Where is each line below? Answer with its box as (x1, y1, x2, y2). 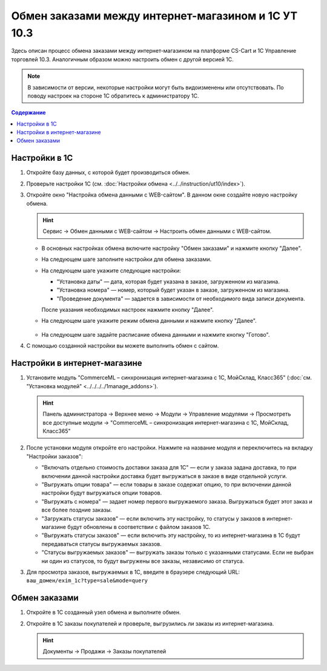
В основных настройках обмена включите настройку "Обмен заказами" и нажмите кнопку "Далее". (41, 244, 302, 252)
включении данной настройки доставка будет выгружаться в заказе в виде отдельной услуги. (41, 472, 288, 479)
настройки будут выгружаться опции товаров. (41, 489, 162, 497)
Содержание (11, 109, 46, 116)
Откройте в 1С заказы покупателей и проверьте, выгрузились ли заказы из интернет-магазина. (26, 619, 274, 627)
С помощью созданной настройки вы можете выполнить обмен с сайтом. (26, 342, 219, 349)
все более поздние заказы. (41, 507, 112, 514)
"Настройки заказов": (26, 453, 83, 460)
